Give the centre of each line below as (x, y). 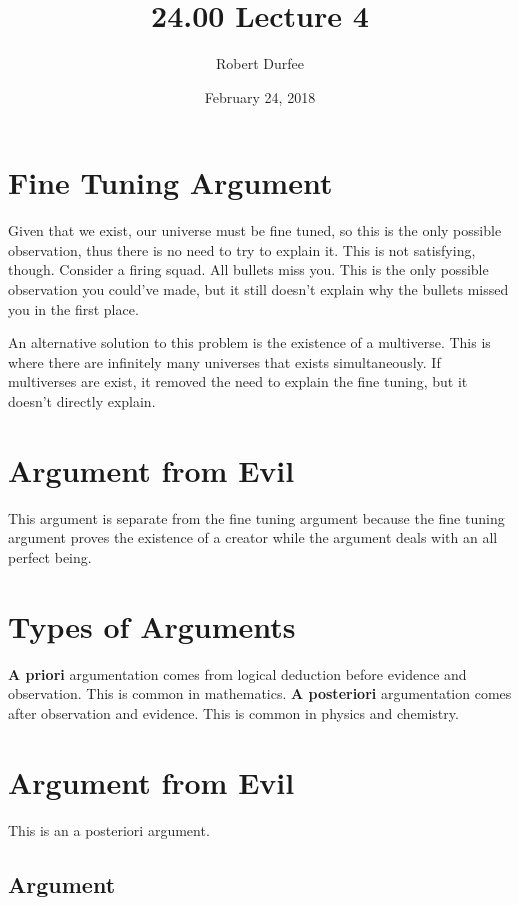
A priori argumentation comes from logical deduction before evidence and (237, 673)
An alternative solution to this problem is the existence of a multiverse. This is (249, 342)
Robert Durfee (260, 63)
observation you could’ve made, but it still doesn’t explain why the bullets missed (258, 289)
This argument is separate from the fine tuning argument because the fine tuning (256, 517)
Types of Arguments (152, 625)
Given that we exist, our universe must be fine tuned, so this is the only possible (255, 230)
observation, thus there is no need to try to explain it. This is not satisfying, (242, 249)
